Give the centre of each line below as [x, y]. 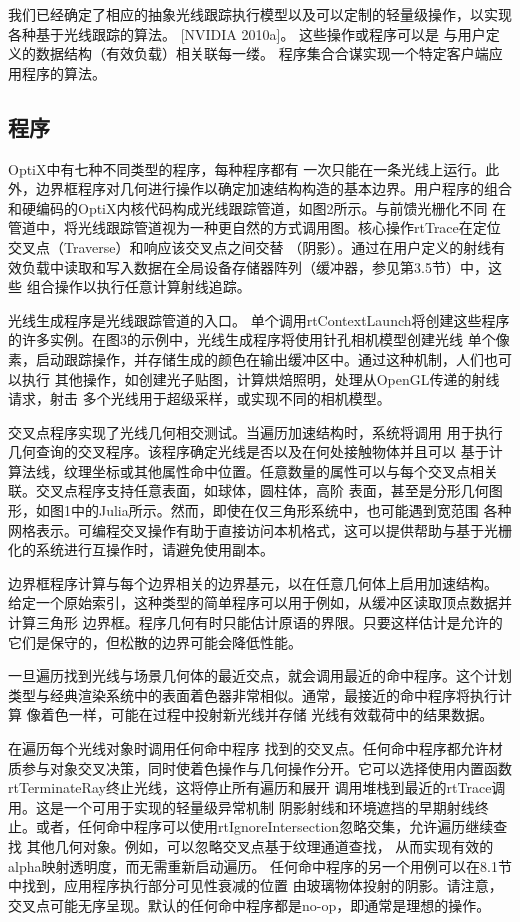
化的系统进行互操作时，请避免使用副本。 [141, 549]
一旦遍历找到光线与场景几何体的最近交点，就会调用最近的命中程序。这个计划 [260, 675]
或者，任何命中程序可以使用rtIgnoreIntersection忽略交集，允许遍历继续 [264, 826]
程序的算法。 [63, 72]
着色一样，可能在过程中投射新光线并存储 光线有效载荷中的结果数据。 [267, 714]
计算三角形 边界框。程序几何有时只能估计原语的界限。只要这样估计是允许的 [255, 622]
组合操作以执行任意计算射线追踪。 [138, 286]
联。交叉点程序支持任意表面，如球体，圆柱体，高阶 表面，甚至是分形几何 [248, 490]
